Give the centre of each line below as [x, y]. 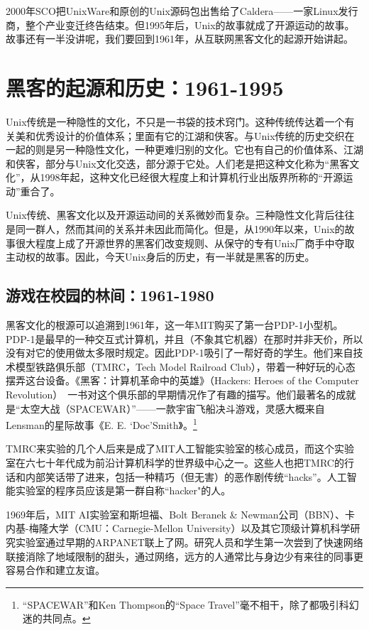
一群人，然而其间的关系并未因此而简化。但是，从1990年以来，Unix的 [185, 229]
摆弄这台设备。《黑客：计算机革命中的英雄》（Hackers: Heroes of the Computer [182, 380]
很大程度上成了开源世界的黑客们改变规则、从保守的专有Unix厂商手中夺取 [185, 243]
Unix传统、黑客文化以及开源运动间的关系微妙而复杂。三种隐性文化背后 [170, 215]
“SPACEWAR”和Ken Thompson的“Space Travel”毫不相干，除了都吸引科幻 [191, 604]
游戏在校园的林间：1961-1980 [110, 295]
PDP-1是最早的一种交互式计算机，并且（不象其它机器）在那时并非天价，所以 [184, 338]
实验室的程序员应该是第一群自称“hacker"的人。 [123, 490]
